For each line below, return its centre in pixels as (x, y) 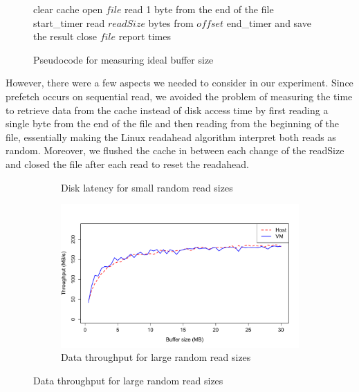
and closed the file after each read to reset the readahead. (127, 164)
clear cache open (68, 9)
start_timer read (69, 22)
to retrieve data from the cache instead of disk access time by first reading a (167, 110)
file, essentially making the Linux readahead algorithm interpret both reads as (171, 137)
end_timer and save (269, 22)
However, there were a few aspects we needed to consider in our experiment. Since (179, 83)
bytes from (171, 22)
